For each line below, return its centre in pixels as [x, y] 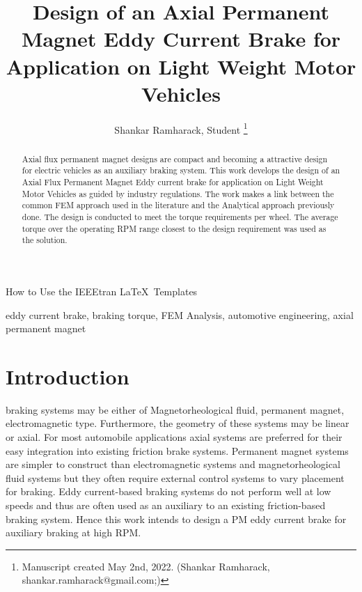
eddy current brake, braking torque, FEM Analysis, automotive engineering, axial [180, 314]
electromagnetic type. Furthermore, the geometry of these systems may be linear [178, 423]
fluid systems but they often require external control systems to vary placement [175, 477]
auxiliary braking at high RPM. [73, 532]
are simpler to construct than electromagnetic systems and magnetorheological [173, 464]
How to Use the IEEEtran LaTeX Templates [102, 291]
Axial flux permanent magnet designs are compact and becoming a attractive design [175, 158]
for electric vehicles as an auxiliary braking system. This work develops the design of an [181, 170]
